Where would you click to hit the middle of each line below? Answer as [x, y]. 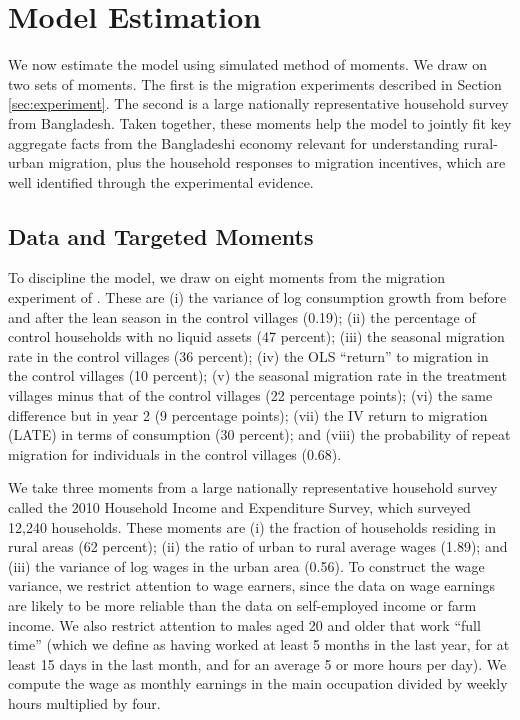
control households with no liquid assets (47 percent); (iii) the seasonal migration [256, 336]
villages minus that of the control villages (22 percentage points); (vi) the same [250, 395]
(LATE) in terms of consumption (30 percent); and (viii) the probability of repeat [259, 434]
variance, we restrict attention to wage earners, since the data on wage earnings [251, 585]
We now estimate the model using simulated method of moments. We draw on [248, 64]
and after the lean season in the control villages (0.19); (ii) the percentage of [242, 316]
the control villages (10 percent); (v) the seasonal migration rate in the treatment [257, 375]
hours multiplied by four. [84, 702]
